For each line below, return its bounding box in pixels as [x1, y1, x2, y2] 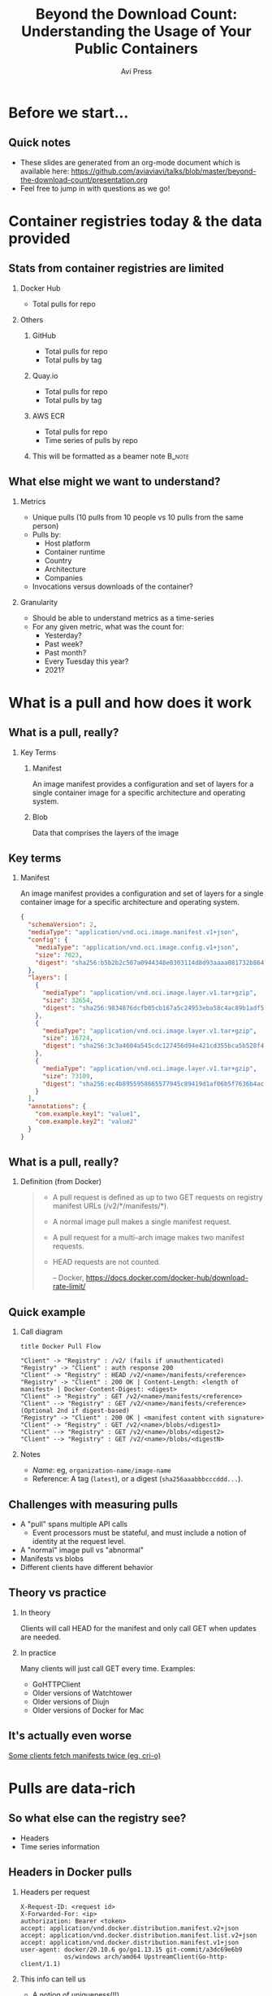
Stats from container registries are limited [8, 261, 225, 275]
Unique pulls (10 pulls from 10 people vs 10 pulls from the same [32, 512, 244, 522]
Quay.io [32, 371, 58, 380]
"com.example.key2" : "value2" [35, 1117, 137, 1125]
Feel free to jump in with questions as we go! [19, 183, 171, 193]
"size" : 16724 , [41, 1034, 94, 1042]
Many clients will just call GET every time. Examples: [19, 1663, 196, 1674]
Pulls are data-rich [8, 1779, 136, 1797]
